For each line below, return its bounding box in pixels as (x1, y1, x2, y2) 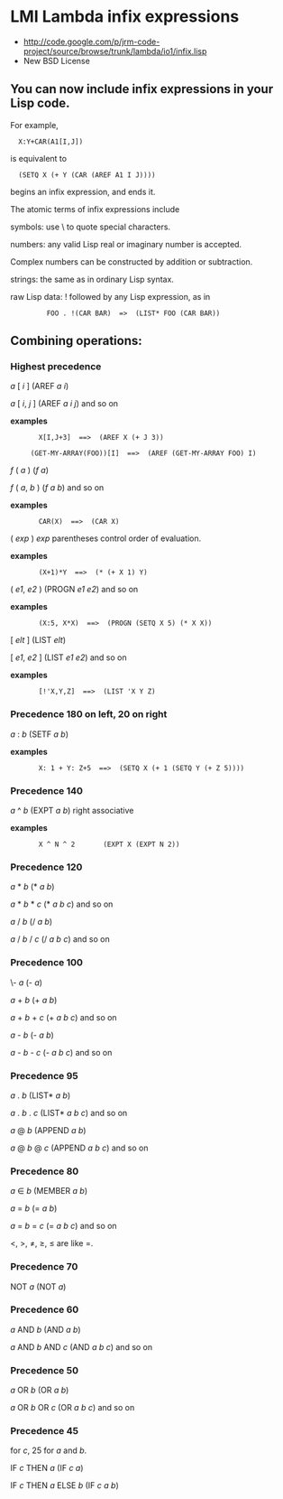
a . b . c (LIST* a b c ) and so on (10, 1107, 128, 1118)
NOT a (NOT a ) (10, 1280, 67, 1292)
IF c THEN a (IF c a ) (10, 1463, 84, 1474)
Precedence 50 (10, 1364, 79, 1376)
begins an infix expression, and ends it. (10, 186, 156, 197)
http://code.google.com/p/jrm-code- (23, 36, 160, 47)
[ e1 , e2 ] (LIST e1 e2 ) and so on (10, 652, 127, 663)
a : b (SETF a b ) (10, 729, 69, 740)
